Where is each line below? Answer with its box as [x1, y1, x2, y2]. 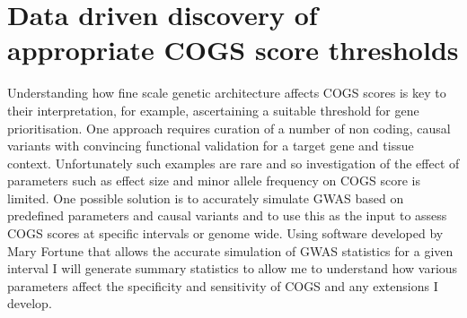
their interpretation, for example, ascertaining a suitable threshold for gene [7, 100, 419, 119]
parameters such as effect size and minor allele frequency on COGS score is [7, 171, 420, 190]
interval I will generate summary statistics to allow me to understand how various [7, 259, 458, 278]
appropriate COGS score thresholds [7, 31, 459, 68]
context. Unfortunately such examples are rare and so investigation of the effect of [7, 153, 460, 172]
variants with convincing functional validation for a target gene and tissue [7, 136, 414, 155]
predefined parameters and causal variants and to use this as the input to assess [7, 206, 447, 225]
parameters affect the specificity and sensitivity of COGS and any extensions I [7, 276, 438, 295]
